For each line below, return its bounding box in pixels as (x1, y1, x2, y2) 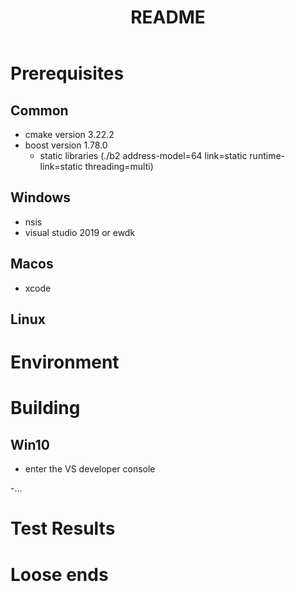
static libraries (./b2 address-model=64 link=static (39, 150, 248, 161)
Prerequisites (10, 62, 125, 85)
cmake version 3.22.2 (24, 129, 115, 140)
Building (10, 397, 81, 420)
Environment (10, 351, 120, 374)
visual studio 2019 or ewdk (24, 226, 136, 238)
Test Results (10, 517, 116, 540)
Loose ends (10, 563, 109, 586)
